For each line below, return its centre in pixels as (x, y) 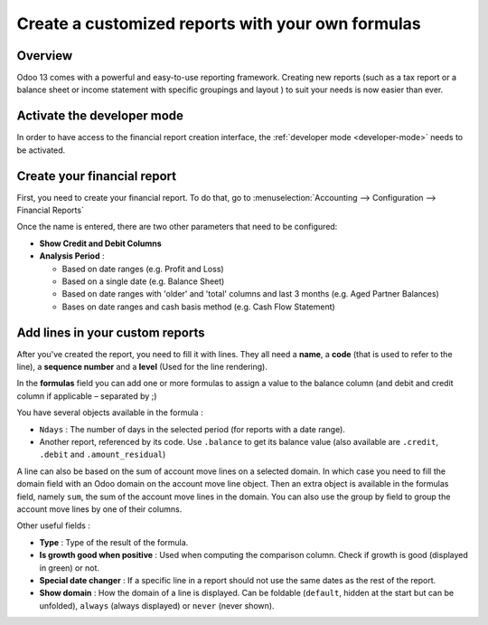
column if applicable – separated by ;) (87, 396)
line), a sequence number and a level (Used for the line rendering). (142, 367)
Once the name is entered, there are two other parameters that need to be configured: (177, 227)
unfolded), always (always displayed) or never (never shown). (157, 605)
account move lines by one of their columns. (99, 509)
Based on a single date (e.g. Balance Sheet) (143, 281)
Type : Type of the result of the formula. (114, 542)
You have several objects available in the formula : (110, 412)
